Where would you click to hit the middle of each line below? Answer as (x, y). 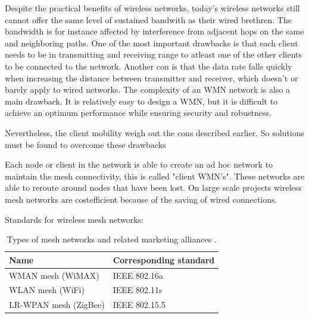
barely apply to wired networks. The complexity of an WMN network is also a (148, 89)
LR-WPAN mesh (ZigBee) (57, 305)
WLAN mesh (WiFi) (47, 290)
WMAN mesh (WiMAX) (54, 275)
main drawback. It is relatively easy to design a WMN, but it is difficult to (141, 101)
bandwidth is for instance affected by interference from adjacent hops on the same (154, 31)
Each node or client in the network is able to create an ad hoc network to (139, 164)
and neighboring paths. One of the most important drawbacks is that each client (152, 42)
